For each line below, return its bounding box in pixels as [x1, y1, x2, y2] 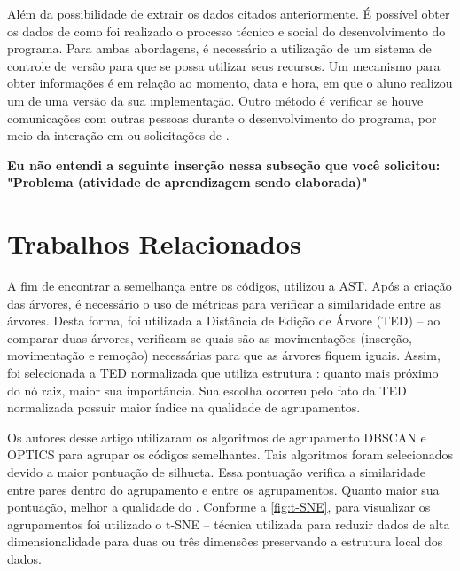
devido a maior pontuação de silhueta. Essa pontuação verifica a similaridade [7, 463, 425, 481]
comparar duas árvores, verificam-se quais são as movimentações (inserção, [7, 328, 412, 347]
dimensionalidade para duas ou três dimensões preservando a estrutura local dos [7, 532, 443, 551]
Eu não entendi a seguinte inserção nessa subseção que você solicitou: [7, 155, 441, 174]
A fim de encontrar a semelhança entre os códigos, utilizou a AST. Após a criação [7, 277, 452, 295]
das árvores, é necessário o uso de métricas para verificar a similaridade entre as [7, 293, 441, 312]
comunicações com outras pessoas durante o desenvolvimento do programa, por [7, 108, 437, 127]
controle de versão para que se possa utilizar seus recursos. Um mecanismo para [7, 56, 441, 74]
